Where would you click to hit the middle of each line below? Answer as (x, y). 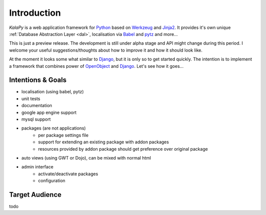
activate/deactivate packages (68, 174)
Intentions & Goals (38, 80)
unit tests (31, 99)
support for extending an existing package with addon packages (104, 142)
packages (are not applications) (54, 128)
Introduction (35, 13)
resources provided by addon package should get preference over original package (123, 149)
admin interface (37, 167)
